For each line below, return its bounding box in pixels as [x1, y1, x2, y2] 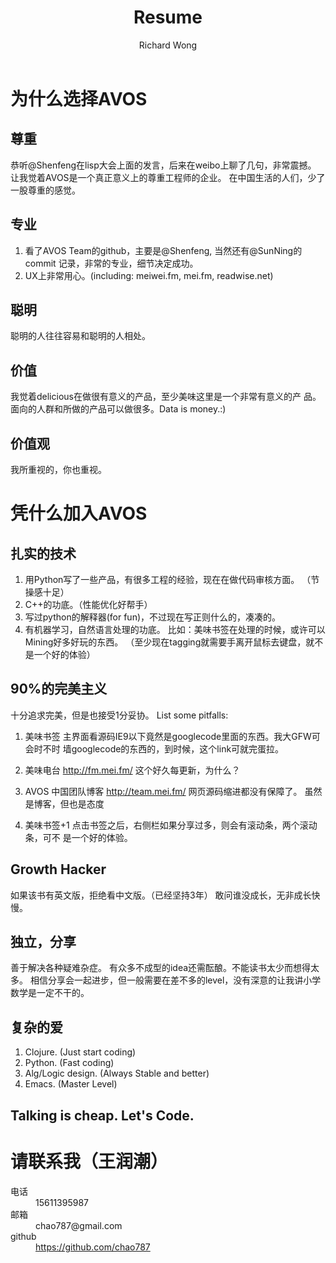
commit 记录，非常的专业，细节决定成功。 [24, 257, 199, 269]
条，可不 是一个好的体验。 [24, 831, 133, 843]
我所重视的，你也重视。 [10, 464, 107, 475]
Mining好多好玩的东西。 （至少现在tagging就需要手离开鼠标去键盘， [24, 636, 307, 648]
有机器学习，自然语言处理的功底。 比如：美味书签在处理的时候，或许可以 [24, 624, 326, 635]
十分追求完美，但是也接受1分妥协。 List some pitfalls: [10, 709, 229, 721]
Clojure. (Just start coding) [24, 1046, 137, 1058]
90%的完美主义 [10, 681, 108, 698]
